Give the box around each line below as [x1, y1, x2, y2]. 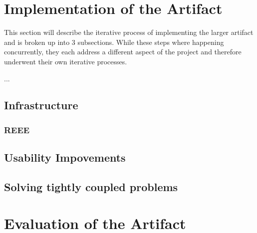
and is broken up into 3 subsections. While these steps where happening [4, 36, 224, 47]
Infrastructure [4, 97, 78, 113]
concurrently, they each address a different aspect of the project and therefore [4, 46, 242, 57]
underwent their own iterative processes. [4, 56, 127, 66]
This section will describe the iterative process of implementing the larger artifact [4, 27, 254, 37]
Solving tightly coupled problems [4, 179, 178, 194]
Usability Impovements [4, 150, 126, 165]
